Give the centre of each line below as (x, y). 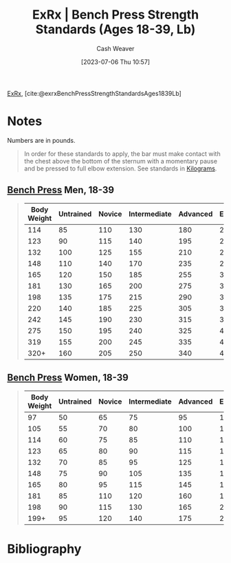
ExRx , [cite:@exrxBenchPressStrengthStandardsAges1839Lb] (95, 93)
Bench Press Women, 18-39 (68, 378)
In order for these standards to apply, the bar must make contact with (122, 154)
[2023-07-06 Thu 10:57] (115, 61)
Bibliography (44, 549)
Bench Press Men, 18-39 (61, 190)
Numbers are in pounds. (41, 140)
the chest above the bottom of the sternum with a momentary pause (121, 161)
